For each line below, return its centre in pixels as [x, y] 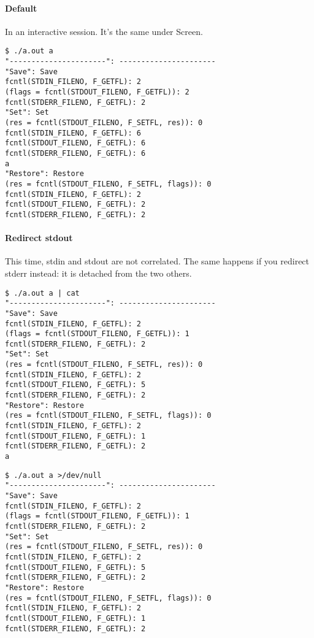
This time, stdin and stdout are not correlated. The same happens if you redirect [157, 261]
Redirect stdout [39, 238]
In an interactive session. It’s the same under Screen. [104, 31]
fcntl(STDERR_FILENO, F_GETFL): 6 [75, 153]
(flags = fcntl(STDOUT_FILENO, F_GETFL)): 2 [97, 92]
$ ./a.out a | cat [42, 293]
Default [21, 8]
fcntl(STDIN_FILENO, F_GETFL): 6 [73, 133]
